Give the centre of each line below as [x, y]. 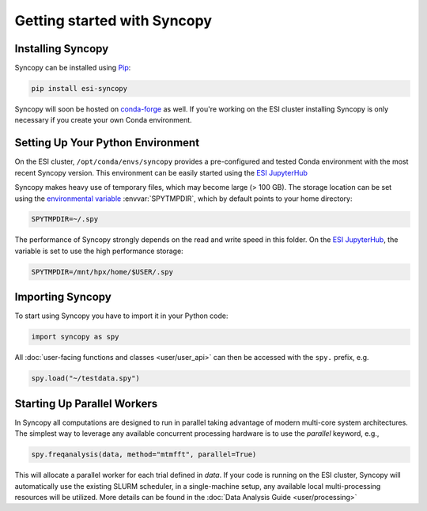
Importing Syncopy [63, 297]
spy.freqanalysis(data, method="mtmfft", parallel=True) [144, 454]
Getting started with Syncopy [113, 21]
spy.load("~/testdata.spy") [85, 379]
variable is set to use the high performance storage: [99, 251]
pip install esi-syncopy [79, 89]
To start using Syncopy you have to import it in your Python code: [121, 316]
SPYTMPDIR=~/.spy [65, 219]
